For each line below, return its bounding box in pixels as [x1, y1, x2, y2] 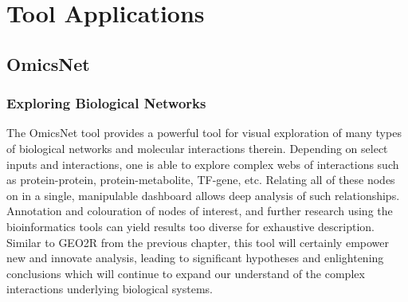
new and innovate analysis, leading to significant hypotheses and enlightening [6, 249, 384, 266]
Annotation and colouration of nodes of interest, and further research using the [6, 202, 393, 219]
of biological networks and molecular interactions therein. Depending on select [6, 139, 388, 156]
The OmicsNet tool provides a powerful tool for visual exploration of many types [6, 124, 402, 141]
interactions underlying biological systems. [6, 280, 214, 297]
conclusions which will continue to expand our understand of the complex [6, 265, 365, 281]
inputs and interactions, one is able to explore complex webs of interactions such [6, 155, 399, 172]
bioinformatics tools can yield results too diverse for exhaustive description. [6, 218, 375, 234]
